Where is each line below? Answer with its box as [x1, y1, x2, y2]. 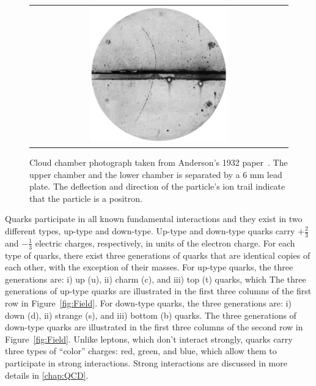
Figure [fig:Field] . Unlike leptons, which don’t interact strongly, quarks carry [5, 332, 293, 345]
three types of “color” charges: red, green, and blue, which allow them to [5, 344, 277, 357]
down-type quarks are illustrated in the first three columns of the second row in [5, 321, 303, 333]
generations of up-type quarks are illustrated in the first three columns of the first [5, 284, 312, 297]
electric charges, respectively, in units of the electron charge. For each [35, 236, 295, 249]
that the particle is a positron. [29, 191, 142, 204]
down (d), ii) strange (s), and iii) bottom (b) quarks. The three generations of [5, 308, 296, 321]
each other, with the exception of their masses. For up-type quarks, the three [5, 261, 293, 273]
